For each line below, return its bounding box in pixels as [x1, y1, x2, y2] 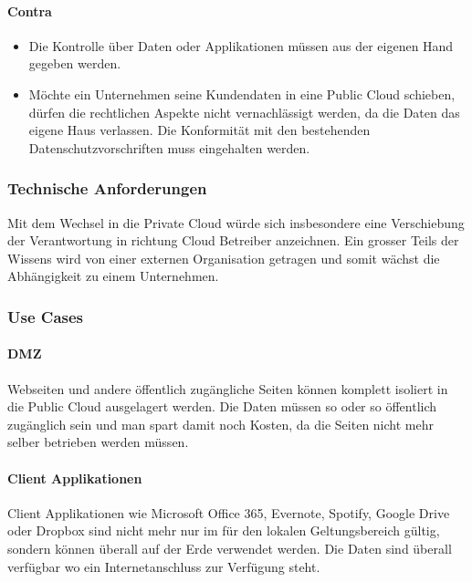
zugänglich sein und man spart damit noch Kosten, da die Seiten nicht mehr [7, 414, 434, 433]
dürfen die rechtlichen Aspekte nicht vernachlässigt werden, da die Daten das [28, 102, 460, 121]
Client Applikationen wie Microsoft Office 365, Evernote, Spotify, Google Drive [7, 503, 450, 522]
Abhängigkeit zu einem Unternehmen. [7, 266, 219, 286]
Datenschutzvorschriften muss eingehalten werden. [28, 138, 310, 157]
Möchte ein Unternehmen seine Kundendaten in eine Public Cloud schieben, [28, 84, 456, 103]
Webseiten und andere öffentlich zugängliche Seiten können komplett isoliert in [7, 379, 448, 398]
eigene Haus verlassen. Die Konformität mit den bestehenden [28, 120, 371, 140]
